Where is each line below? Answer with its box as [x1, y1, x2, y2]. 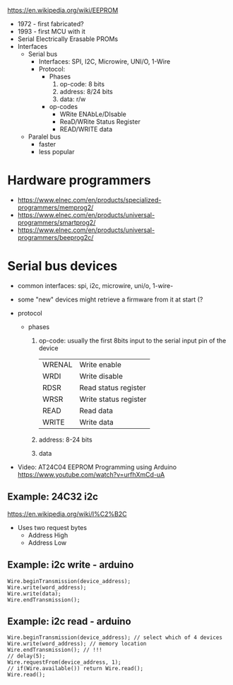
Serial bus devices [7, 258, 118, 275]
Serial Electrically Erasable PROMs [17, 35, 119, 43]
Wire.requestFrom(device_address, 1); [7, 659, 121, 666]
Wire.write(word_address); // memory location [7, 640, 147, 647]
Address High [28, 531, 68, 539]
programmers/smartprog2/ [17, 218, 96, 226]
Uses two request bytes [17, 523, 87, 531]
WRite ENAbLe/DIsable [59, 110, 127, 118]
